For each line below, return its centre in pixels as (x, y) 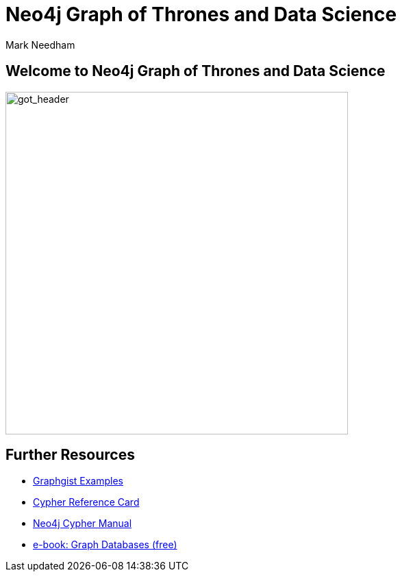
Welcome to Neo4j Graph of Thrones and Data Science (196, 71)
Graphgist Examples (78, 481)
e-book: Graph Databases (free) (105, 545)
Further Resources (70, 455)
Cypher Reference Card (86, 502)
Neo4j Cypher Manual (83, 524)
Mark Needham (40, 45)
